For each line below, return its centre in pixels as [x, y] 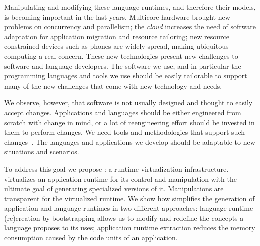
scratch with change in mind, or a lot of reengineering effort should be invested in [129, 122]
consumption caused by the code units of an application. [91, 238]
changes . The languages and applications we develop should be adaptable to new [130, 142]
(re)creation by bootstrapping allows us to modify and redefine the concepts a [124, 218]
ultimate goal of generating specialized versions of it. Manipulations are [114, 188]
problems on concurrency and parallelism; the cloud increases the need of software [130, 26]
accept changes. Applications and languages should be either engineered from [123, 112]
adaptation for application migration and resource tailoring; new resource [117, 36]
